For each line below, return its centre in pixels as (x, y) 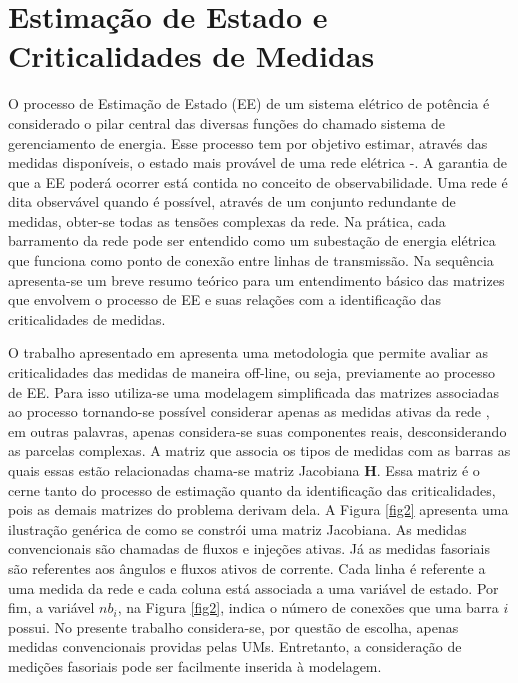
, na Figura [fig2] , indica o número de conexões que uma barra (308, 607)
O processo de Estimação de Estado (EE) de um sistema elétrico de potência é (249, 103)
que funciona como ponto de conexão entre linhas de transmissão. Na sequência (251, 260)
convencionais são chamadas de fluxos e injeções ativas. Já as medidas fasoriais (249, 548)
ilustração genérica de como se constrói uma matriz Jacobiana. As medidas (237, 528)
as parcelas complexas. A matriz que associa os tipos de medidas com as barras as (259, 450)
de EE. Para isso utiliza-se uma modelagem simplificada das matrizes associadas (253, 391)
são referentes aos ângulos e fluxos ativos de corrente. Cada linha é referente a (247, 567)
